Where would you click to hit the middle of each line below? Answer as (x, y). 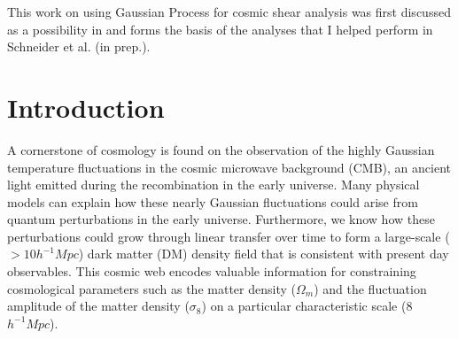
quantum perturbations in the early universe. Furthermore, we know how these (221, 219)
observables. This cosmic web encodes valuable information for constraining (212, 271)
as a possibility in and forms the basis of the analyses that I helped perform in (220, 29)
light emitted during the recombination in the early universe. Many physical (213, 185)
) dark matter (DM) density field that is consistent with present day (264, 254)
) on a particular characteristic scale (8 (307, 306)
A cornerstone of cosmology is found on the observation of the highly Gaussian (221, 149)
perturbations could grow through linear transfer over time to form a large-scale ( (229, 236)
